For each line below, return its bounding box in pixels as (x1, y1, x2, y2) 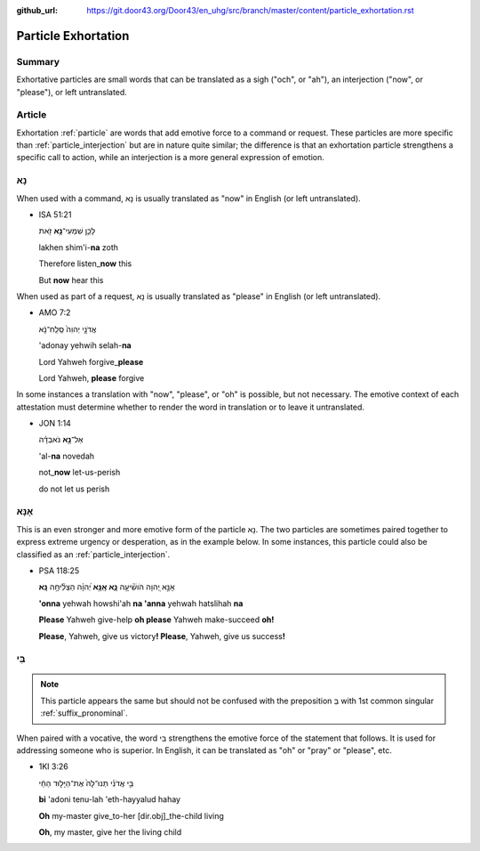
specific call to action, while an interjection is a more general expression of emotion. (16, 152, 324, 163)
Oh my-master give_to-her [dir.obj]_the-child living (38, 810, 224, 821)
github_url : (16, 5, 58, 15)
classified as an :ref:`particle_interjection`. (16, 548, 171, 560)
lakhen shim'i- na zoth (38, 241, 119, 253)
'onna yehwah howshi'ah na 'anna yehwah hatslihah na (38, 597, 244, 609)
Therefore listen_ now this (38, 258, 132, 269)
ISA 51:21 (38, 209, 72, 220)
